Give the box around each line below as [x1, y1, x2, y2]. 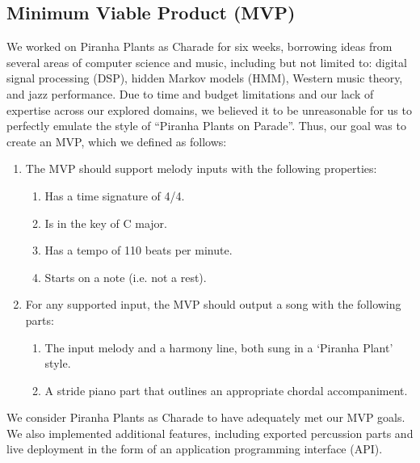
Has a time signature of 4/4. [44, 187, 185, 204]
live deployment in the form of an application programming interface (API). [6, 440, 383, 457]
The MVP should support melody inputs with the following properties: [25, 160, 377, 177]
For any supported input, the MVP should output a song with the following [25, 296, 401, 313]
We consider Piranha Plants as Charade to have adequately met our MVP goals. [6, 409, 405, 426]
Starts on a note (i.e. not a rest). [44, 268, 207, 285]
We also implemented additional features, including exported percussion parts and [6, 424, 414, 441]
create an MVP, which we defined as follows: [6, 133, 227, 149]
